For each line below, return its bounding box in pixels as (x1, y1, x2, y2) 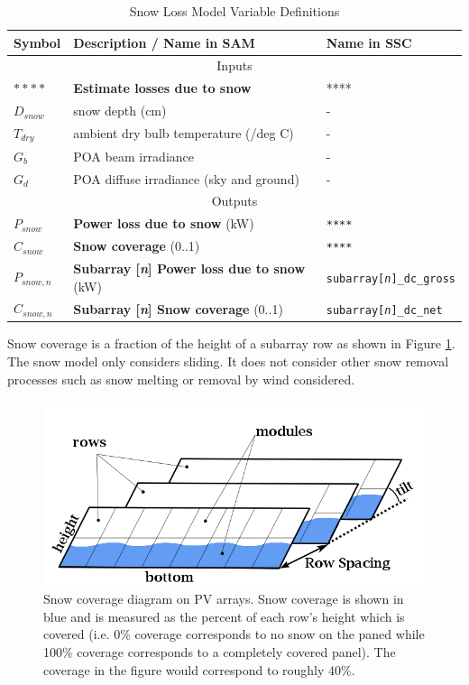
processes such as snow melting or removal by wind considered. (7, 369, 355, 388)
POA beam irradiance (73, 146, 194, 165)
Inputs (216, 56, 253, 75)
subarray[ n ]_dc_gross (326, 272, 455, 285)
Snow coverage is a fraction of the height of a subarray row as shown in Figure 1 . (7, 334, 455, 353)
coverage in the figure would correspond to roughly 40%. (43, 660, 355, 679)
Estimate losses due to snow (73, 79, 252, 97)
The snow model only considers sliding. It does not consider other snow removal (7, 352, 449, 370)
